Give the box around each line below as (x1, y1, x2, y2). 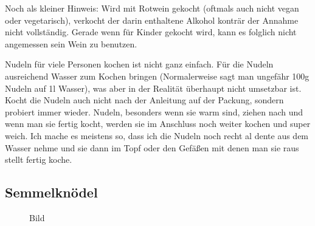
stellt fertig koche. (5, 153, 72, 166)
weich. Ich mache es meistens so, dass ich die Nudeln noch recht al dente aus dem (5, 129, 309, 142)
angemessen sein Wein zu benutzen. (5, 37, 137, 50)
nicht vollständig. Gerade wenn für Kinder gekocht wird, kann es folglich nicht (5, 26, 297, 38)
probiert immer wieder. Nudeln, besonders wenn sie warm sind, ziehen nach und (5, 105, 303, 118)
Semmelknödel (5, 183, 98, 202)
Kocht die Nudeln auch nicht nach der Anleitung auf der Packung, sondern (5, 94, 284, 106)
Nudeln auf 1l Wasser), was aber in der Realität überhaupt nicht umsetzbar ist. (5, 81, 302, 94)
